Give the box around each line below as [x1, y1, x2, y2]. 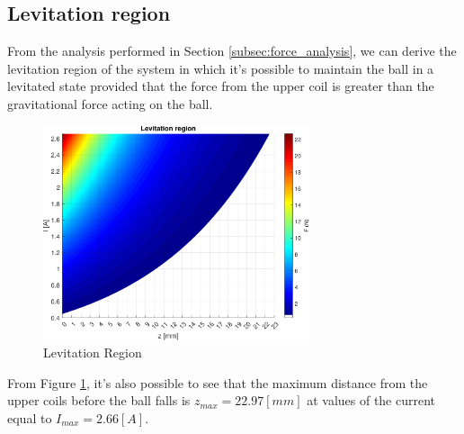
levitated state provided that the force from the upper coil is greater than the [7, 77, 434, 95]
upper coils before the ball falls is [7, 391, 191, 410]
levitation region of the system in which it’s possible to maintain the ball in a [7, 59, 434, 77]
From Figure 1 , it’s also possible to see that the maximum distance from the [7, 373, 428, 392]
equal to [7, 408, 52, 427]
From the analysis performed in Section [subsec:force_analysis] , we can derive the [7, 41, 457, 60]
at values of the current [307, 391, 436, 410]
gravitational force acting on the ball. [7, 94, 213, 113]
